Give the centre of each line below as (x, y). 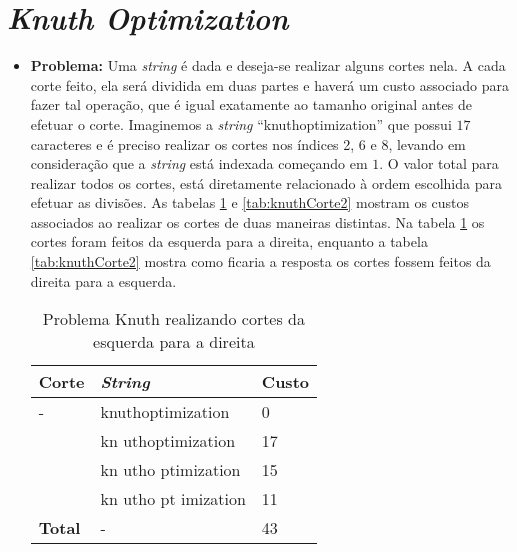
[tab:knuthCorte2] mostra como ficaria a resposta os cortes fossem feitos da (260, 261)
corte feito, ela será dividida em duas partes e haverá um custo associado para (269, 84)
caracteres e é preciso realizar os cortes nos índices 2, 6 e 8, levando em (248, 143)
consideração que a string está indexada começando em (199, 163)
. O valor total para (439, 163)
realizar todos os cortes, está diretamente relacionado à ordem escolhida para (266, 182)
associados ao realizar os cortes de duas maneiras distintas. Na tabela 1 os (257, 221)
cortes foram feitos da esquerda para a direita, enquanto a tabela (229, 241)
